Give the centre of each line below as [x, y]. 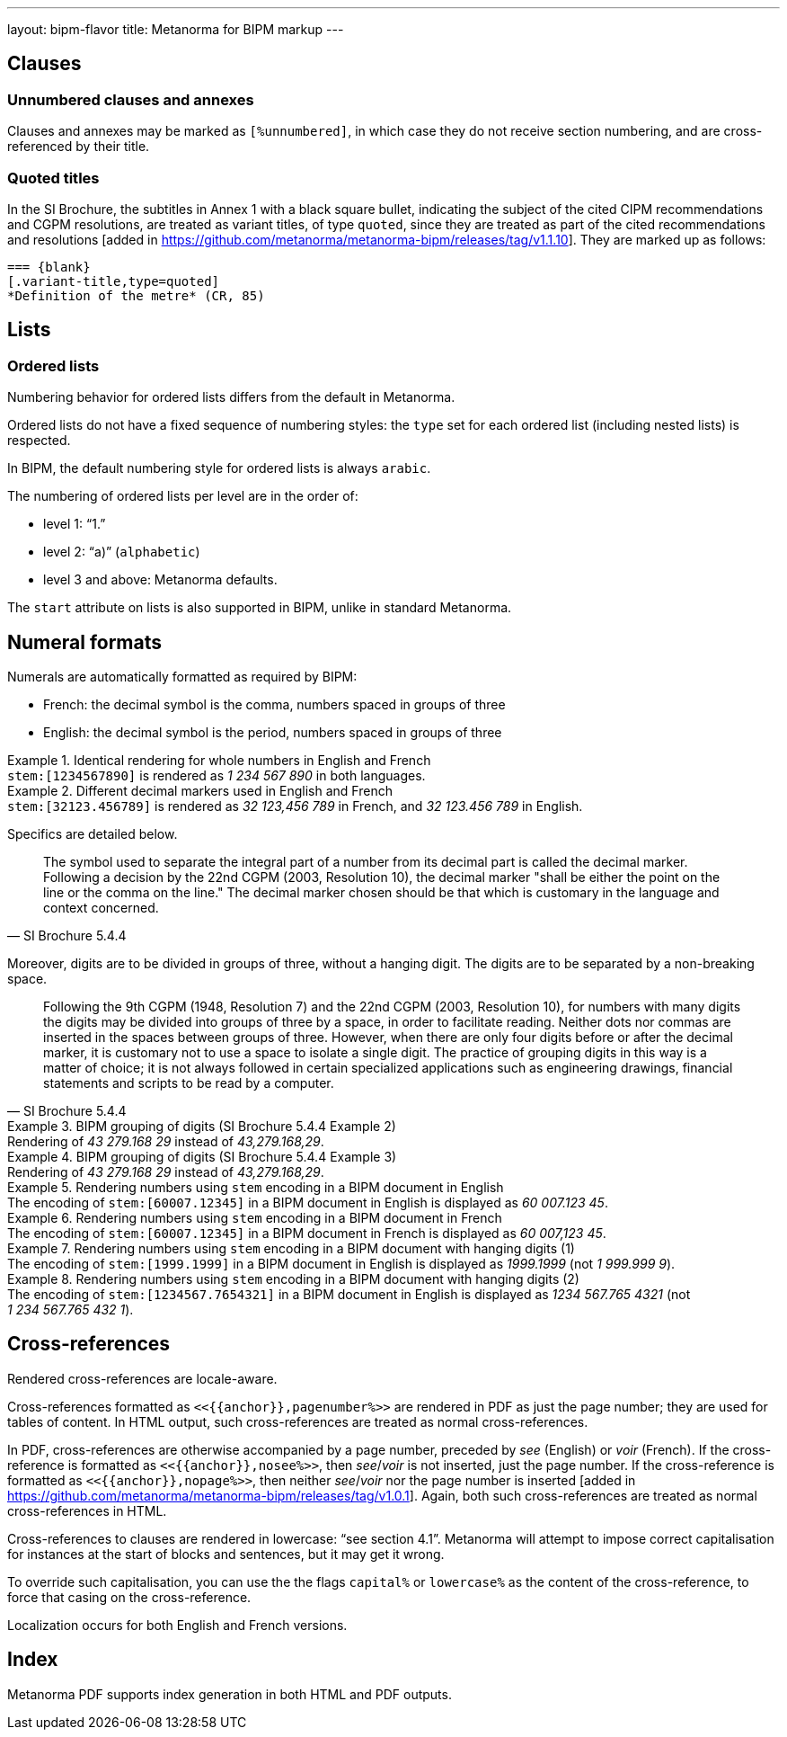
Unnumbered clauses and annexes [131, 99]
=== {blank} [49, 267]
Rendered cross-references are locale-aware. [142, 1378]
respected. [39, 441]
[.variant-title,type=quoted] [114, 281]
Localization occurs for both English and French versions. [177, 1625]
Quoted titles [53, 178]
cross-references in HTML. [87, 1510]
